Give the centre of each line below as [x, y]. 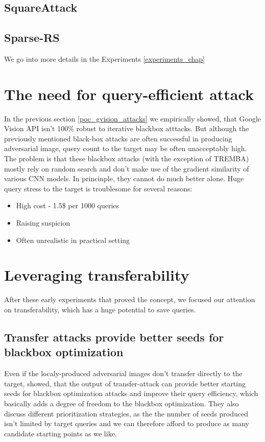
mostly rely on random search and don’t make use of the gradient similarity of [127, 168]
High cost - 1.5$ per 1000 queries [68, 205]
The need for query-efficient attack [129, 94]
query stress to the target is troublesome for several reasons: [98, 188]
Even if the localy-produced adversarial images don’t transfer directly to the [123, 373]
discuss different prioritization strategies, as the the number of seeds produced [126, 413]
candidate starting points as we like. [61, 433]
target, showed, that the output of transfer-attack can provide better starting [125, 383]
